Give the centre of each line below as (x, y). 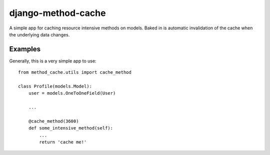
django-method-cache (57, 13)
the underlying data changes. (39, 34)
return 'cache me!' (63, 142)
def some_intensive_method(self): (71, 128)
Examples (25, 49)
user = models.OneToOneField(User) (72, 93)
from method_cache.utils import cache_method (75, 73)
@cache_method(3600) (53, 121)
